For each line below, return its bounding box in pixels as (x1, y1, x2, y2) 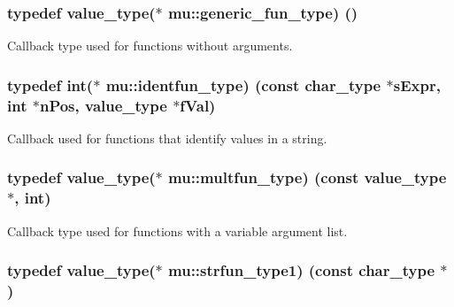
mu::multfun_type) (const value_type (168, 166, 447, 188)
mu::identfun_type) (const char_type (105, 73, 381, 96)
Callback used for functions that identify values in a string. (7, 128, 327, 147)
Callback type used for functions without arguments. (7, 36, 293, 55)
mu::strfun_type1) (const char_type (168, 259, 435, 281)
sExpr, (393, 73, 441, 96)
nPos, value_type (39, 94, 167, 116)
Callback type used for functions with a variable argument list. (7, 221, 348, 240)
